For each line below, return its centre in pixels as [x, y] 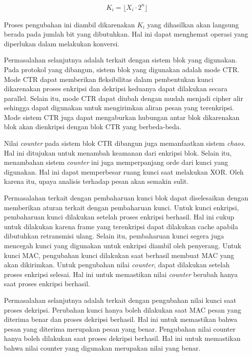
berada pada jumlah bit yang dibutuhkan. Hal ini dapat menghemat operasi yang [126, 34]
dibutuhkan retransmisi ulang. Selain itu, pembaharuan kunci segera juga [114, 236]
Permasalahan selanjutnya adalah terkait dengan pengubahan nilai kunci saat [120, 300]
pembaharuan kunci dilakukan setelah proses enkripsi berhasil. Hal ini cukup [119, 217]
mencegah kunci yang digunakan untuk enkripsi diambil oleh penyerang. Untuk [123, 245]
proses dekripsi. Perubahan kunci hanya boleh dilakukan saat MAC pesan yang [123, 309]
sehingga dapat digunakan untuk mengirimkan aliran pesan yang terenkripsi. [119, 108]
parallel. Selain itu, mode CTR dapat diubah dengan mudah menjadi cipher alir [124, 98]
